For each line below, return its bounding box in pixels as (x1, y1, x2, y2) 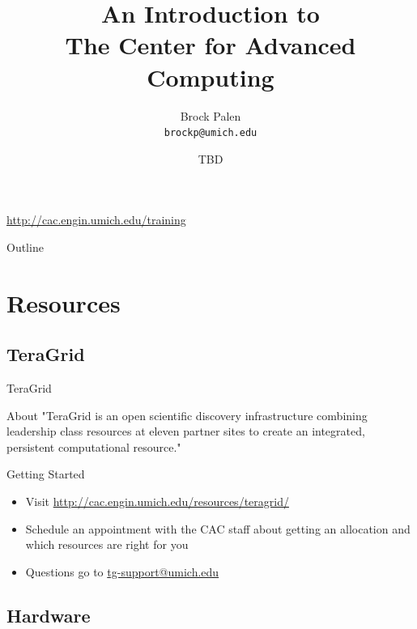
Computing (147, 60, 274, 93)
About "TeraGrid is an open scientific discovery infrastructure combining (6, 406, 368, 423)
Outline (6, 238, 44, 255)
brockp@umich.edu (164, 127, 257, 139)
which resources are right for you (25, 536, 189, 553)
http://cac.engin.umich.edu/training (6, 211, 186, 228)
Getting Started (6, 465, 85, 482)
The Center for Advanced (65, 28, 356, 62)
